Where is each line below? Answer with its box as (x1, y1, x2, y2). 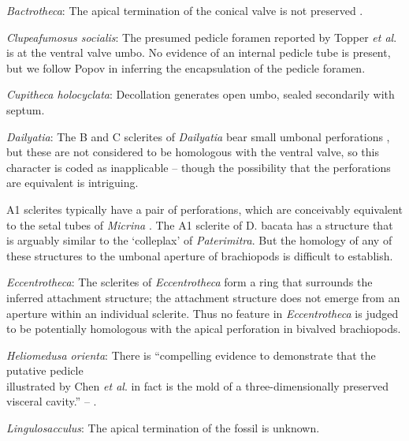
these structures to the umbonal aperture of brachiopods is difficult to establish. (6, 247, 393, 263)
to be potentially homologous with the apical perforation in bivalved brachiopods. (6, 320, 401, 337)
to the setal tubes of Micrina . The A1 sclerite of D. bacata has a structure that (6, 216, 393, 233)
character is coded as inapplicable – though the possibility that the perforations (6, 159, 391, 175)
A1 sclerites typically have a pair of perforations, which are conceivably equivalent (6, 200, 403, 217)
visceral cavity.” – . (6, 393, 97, 409)
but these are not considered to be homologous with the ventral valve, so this (6, 144, 379, 160)
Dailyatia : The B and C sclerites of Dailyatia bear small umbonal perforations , (6, 128, 390, 144)
